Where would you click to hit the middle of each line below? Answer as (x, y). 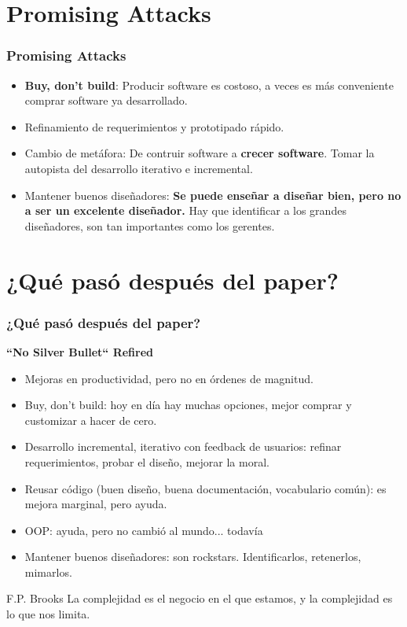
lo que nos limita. (48, 614)
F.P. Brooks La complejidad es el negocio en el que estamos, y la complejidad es (200, 598)
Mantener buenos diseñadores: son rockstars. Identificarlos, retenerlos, (193, 557)
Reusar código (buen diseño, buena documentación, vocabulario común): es (205, 488)
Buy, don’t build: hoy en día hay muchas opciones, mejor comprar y (188, 405)
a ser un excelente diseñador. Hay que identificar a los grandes (185, 210)
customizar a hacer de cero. (91, 420)
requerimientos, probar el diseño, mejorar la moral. (147, 461)
